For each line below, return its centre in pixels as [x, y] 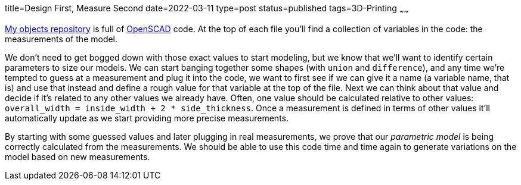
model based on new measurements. [77, 156]
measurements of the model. [61, 39]
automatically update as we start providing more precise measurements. [147, 118]
